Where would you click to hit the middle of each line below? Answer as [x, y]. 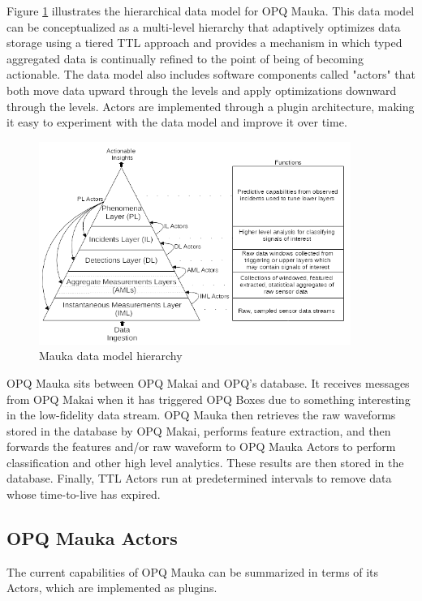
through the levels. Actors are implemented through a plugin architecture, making [211, 106]
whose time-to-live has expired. [84, 494]
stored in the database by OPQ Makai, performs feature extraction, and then [199, 430]
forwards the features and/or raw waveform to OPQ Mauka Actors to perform [201, 446]
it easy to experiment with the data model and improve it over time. [177, 122]
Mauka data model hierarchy [111, 356]
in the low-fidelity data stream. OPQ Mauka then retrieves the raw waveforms [201, 415]
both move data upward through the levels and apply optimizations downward [202, 90]
